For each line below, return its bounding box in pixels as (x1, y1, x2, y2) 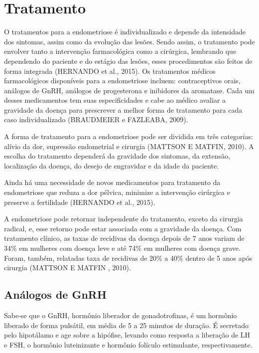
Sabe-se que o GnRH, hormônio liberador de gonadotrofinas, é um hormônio (4, 310, 237, 320)
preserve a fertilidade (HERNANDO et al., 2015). (4, 196, 155, 207)
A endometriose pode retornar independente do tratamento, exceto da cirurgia (4, 213, 243, 224)
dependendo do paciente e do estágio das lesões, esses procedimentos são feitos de (4, 55, 253, 66)
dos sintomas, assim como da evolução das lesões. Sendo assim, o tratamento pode (4, 36, 255, 46)
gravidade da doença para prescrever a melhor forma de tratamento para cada (4, 104, 243, 115)
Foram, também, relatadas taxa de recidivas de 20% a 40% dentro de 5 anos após (4, 252, 253, 263)
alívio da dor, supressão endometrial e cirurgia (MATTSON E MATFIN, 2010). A (4, 141, 254, 151)
